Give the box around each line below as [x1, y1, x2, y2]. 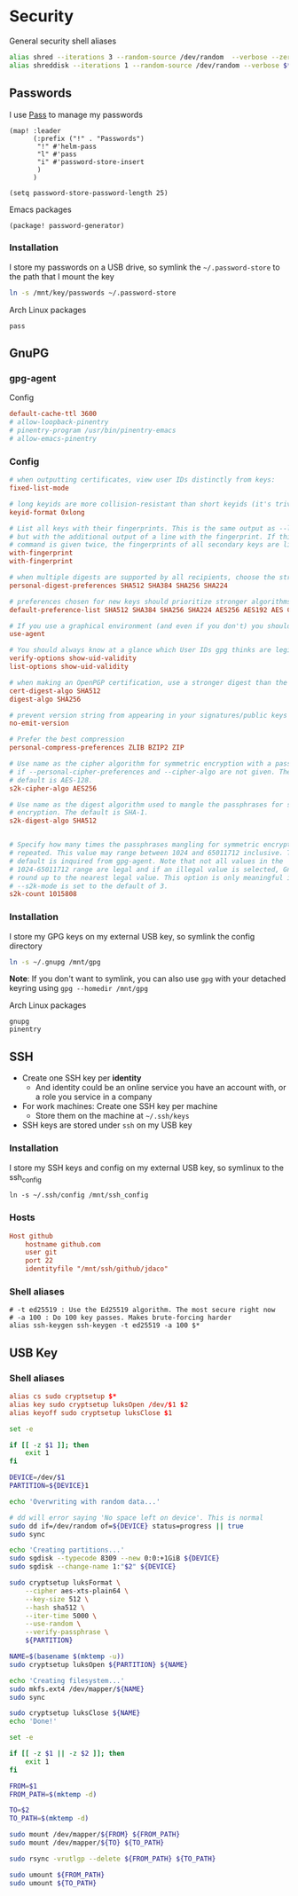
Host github [9, 1231, 53, 1240]
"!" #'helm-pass [36, 142, 98, 151]
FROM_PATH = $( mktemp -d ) [9, 1790, 98, 1798]
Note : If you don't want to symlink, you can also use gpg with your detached [9, 973, 286, 984]
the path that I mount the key [9, 271, 115, 281]
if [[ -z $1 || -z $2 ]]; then [9, 1750, 125, 1758]
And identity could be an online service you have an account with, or [35, 1082, 286, 1093]
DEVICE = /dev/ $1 [9, 1473, 66, 1483]
